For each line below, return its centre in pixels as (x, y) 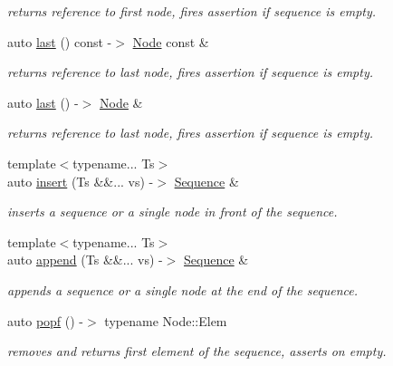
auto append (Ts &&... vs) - (85, 260)
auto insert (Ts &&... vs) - (81, 181)
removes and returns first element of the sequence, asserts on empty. (197, 351)
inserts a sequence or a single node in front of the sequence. (173, 212)
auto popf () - (46, 320)
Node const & (171, 41)
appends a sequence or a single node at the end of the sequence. (182, 289)
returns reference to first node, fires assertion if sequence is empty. (192, 11)
